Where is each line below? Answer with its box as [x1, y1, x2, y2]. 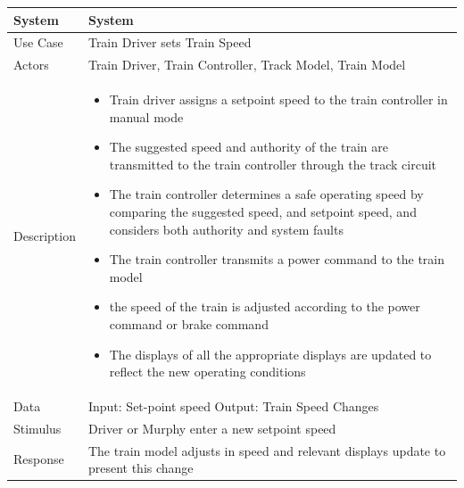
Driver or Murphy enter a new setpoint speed [87, 418, 336, 437]
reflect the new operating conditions [109, 362, 306, 381]
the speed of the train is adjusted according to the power [109, 297, 420, 316]
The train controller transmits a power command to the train [109, 250, 445, 269]
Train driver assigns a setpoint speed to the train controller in [109, 90, 448, 109]
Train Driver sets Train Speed [87, 33, 252, 52]
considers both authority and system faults [109, 219, 344, 238]
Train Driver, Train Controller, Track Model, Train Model [87, 55, 406, 74]
